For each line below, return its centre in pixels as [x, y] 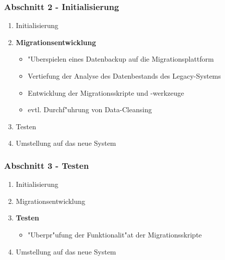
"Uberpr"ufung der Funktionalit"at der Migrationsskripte [115, 234]
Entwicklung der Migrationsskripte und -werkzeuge [106, 92]
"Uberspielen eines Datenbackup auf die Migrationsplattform [121, 59]
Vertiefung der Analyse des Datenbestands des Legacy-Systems [124, 76]
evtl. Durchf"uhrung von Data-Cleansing [90, 109]
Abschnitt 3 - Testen [47, 165]
